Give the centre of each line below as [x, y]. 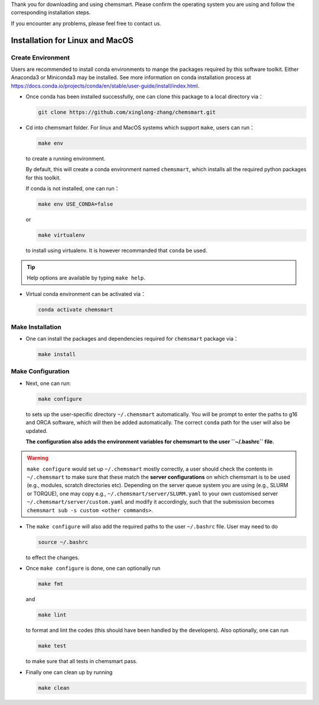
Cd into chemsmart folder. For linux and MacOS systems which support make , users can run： [140, 128]
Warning [38, 458]
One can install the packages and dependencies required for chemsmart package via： [132, 339]
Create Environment [40, 57]
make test [52, 646]
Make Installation [36, 327]
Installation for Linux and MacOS [72, 40]
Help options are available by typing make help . [86, 278]
